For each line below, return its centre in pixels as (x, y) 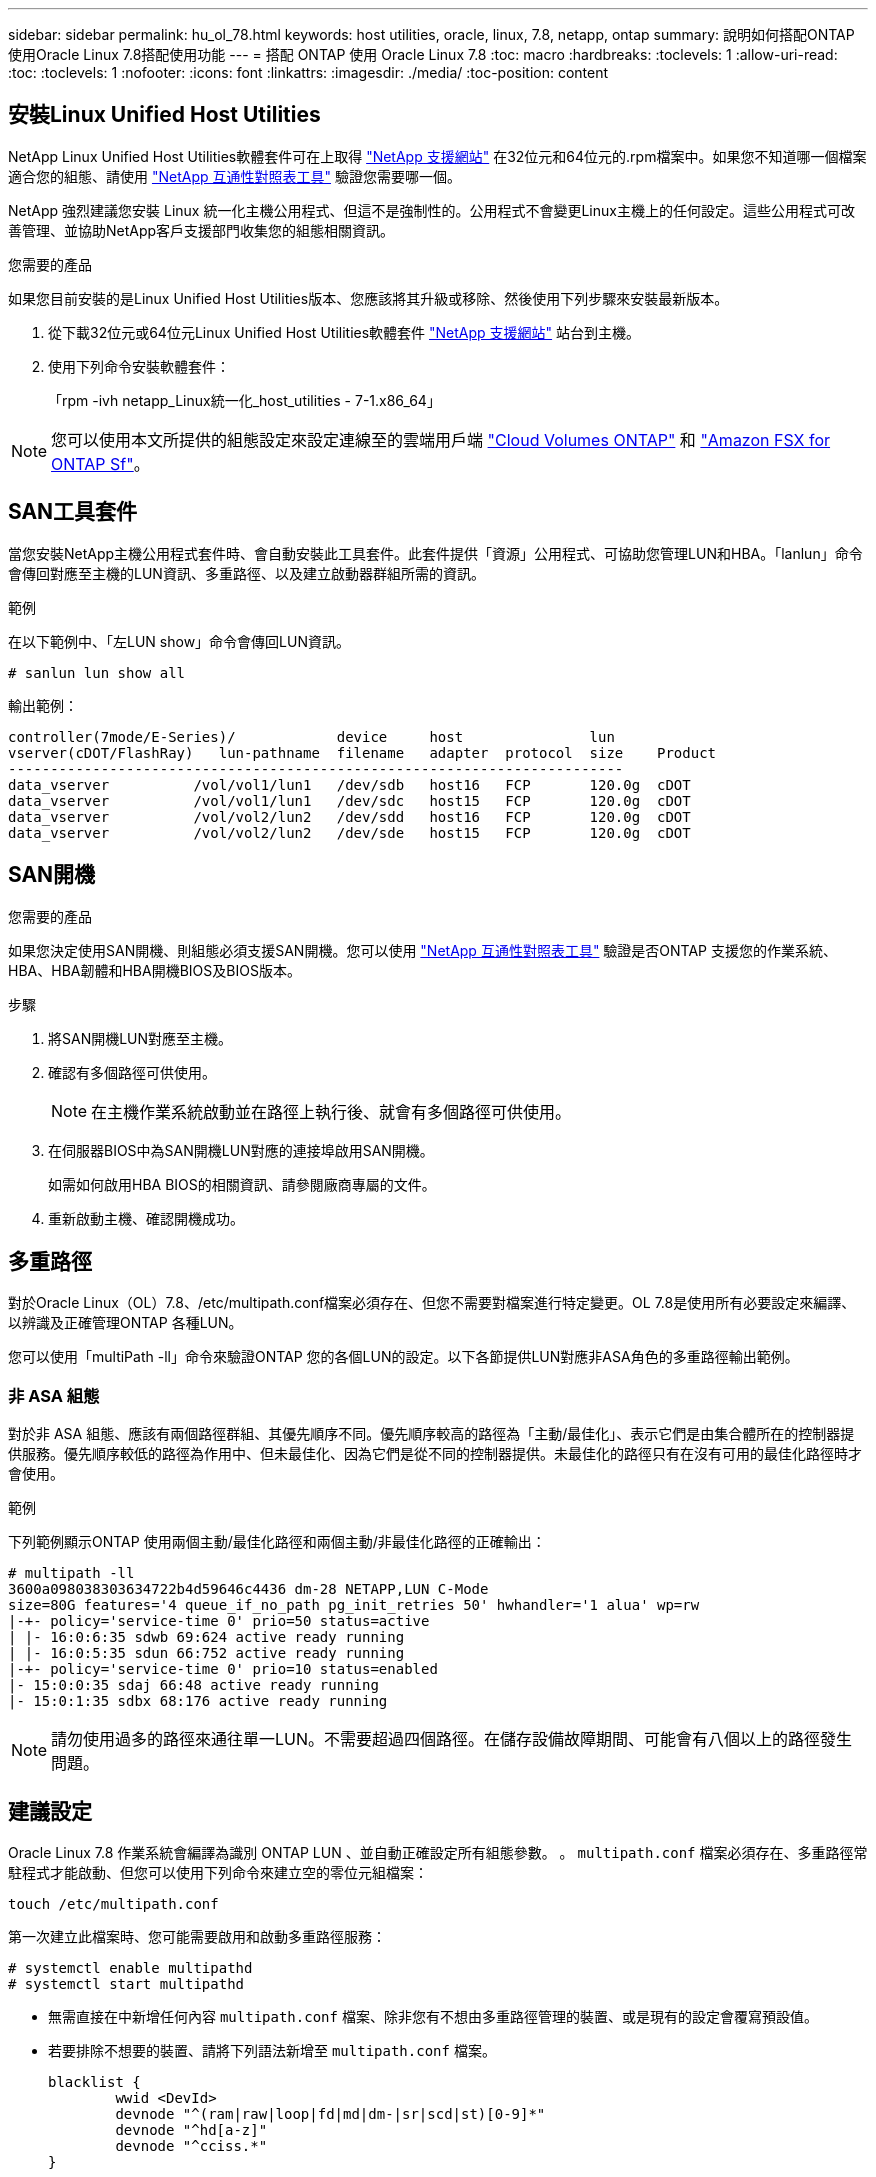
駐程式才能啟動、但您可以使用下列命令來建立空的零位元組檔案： (218, 1872)
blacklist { (94, 2081)
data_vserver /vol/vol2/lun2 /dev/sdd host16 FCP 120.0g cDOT (349, 816)
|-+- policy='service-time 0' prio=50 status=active (219, 1621)
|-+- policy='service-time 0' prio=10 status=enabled (223, 1669)
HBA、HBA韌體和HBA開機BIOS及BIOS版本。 (154, 970)
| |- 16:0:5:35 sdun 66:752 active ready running (206, 1653)
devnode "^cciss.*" (191, 2145)
